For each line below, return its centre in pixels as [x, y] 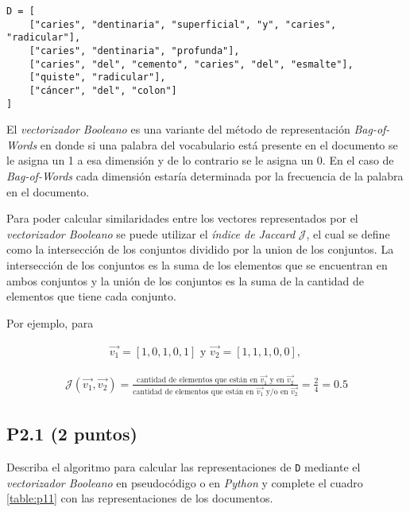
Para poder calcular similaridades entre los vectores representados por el [182, 218]
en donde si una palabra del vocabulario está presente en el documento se [219, 144]
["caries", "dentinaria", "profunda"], [134, 50]
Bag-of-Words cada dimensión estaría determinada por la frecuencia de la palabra [205, 176]
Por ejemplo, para [50, 322]
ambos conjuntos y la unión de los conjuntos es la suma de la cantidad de [186, 280]
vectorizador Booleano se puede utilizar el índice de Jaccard [151, 233]
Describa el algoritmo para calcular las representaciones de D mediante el [184, 467]
